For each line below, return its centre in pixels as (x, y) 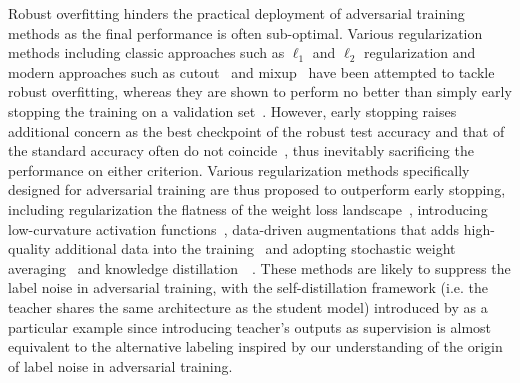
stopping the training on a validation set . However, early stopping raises (232, 110)
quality (29, 248)
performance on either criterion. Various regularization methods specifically (239, 169)
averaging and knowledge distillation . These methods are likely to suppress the (259, 267)
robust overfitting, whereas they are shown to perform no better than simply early (260, 91)
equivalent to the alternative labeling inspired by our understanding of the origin (255, 346)
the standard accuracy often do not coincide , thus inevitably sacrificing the (241, 150)
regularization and (420, 52)
